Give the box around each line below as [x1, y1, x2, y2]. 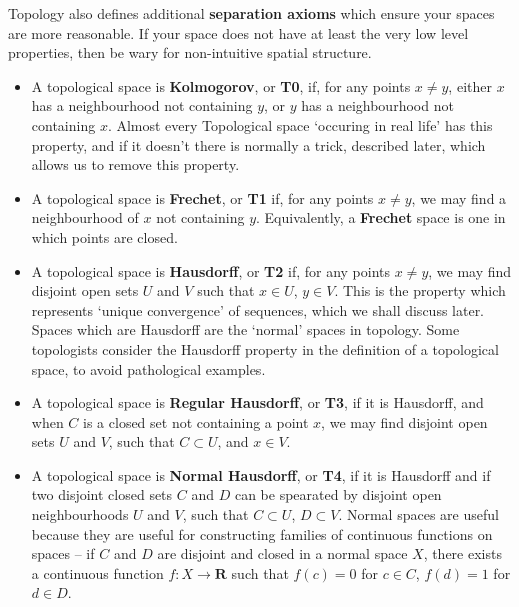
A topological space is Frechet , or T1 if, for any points [31, 187, 374, 208]
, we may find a [411, 187, 507, 208]
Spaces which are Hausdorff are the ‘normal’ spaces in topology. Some [31, 319, 460, 340]
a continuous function [31, 562, 164, 583]
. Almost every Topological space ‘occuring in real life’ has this [107, 114, 493, 135]
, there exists [423, 543, 502, 564]
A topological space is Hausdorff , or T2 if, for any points [31, 260, 391, 281]
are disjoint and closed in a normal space [157, 543, 408, 564]
